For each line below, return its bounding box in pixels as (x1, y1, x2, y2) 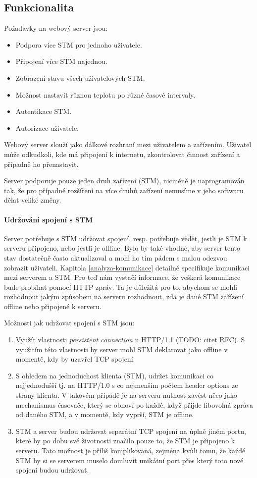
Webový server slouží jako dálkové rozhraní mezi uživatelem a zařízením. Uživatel (4, 139, 252, 150)
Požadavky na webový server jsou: (4, 23, 108, 33)
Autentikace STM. (15, 106, 72, 116)
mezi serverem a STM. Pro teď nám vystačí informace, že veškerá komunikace (4, 272, 241, 282)
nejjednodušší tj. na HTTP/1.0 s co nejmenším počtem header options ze (15, 380, 238, 390)
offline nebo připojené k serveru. (4, 301, 102, 311)
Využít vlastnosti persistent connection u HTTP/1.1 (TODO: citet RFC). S (15, 334, 245, 345)
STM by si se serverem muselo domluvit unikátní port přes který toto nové (15, 455, 244, 465)
